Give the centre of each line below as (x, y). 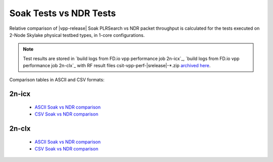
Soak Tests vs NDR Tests (63, 13)
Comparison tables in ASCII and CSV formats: (57, 79)
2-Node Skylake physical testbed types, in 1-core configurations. (77, 35)
